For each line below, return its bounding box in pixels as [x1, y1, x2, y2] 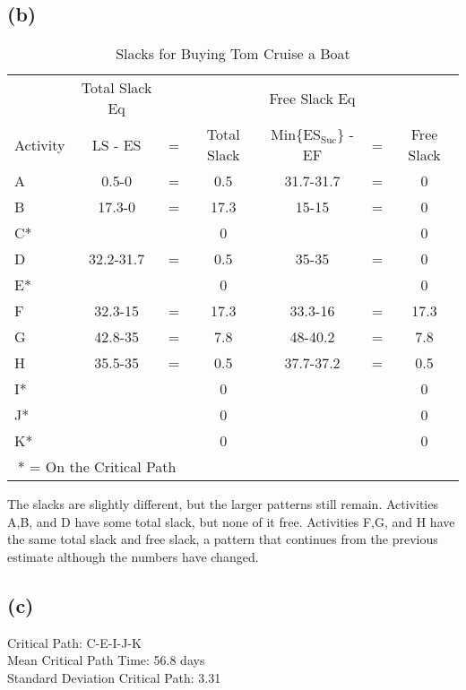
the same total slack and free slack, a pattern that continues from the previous [7, 530, 438, 548]
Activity [14, 134, 65, 155]
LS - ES [91, 134, 142, 155]
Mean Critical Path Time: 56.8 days [7, 651, 205, 669]
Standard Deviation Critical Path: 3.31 [7, 668, 221, 686]
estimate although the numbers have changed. [7, 547, 259, 565]
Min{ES [271, 124, 321, 145]
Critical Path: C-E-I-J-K [7, 633, 142, 651]
